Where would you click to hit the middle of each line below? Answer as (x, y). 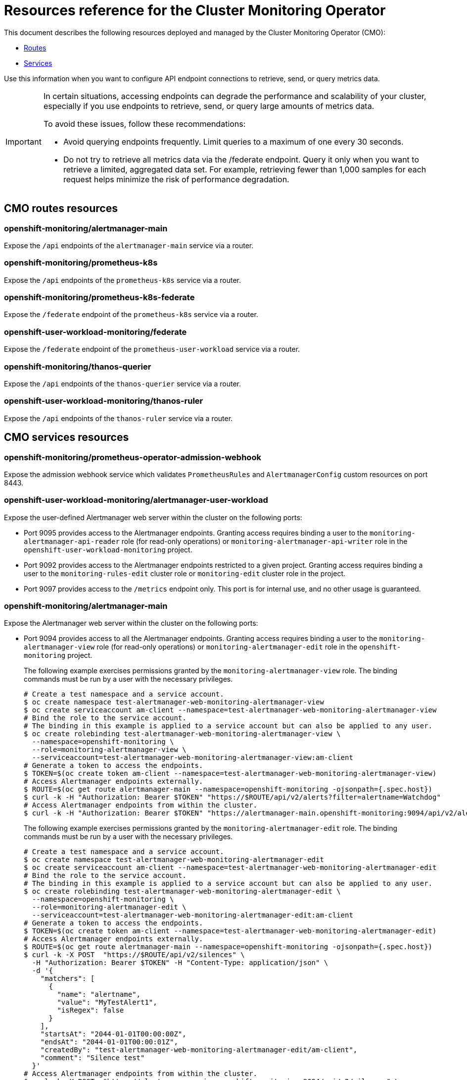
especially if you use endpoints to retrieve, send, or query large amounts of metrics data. (209, 106)
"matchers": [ (68, 979)
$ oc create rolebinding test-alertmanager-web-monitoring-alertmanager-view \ (182, 734)
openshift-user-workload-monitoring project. (108, 549)
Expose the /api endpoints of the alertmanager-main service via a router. (129, 245)
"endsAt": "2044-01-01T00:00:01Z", (109, 1042)
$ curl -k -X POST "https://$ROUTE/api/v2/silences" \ (134, 955)
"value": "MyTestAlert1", (107, 1002)
